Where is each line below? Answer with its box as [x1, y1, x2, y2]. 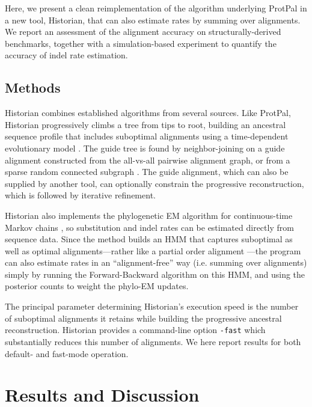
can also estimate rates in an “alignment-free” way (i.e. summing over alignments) [5, 256, 307, 269]
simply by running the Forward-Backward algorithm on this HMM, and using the [5, 268, 305, 280]
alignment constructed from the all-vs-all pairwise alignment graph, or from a [5, 153, 290, 166]
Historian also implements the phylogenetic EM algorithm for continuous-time [5, 209, 293, 221]
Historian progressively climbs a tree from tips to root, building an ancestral [5, 118, 286, 130]
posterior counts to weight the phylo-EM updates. [5, 280, 189, 292]
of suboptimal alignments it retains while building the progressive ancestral [5, 311, 282, 324]
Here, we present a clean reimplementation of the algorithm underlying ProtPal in [5, 2, 307, 14]
